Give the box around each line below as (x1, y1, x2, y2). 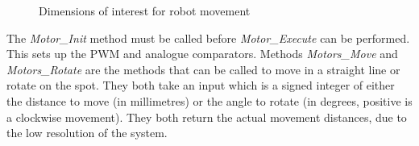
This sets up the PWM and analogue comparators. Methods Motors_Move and (6, 45, 398, 62)
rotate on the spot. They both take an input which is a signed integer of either (6, 77, 395, 94)
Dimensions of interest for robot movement (39, 2, 251, 19)
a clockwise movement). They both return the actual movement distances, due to (6, 108, 407, 125)
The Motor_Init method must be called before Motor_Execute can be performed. (6, 29, 410, 46)
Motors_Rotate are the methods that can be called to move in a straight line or (6, 60, 400, 77)
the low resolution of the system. (6, 124, 168, 141)
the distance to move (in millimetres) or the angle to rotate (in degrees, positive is (6, 92, 413, 109)
